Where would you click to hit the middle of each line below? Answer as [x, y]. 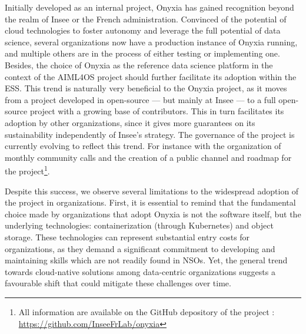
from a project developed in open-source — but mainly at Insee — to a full [140, 99]
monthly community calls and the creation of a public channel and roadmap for [148, 157]
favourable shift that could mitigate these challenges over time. [118, 283]
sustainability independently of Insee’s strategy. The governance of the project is [150, 134]
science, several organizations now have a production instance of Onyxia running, [151, 42]
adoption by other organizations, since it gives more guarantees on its [130, 122]
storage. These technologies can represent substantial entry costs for [127, 237]
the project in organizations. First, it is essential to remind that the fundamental [150, 202]
